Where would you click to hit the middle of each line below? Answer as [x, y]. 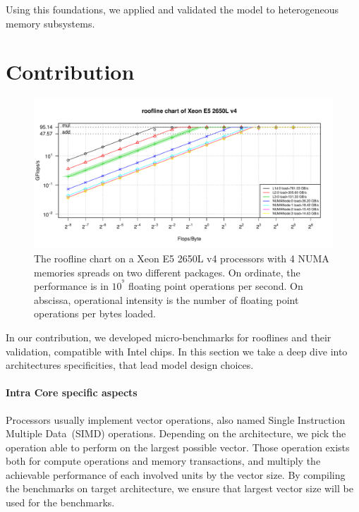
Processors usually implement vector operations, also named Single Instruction [176, 419]
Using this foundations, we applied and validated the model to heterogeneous [172, 9]
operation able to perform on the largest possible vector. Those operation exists [178, 447]
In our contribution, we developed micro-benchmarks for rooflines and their [169, 337]
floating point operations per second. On [216, 286]
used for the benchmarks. [60, 502]
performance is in [71, 286]
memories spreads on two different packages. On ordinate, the [167, 272]
